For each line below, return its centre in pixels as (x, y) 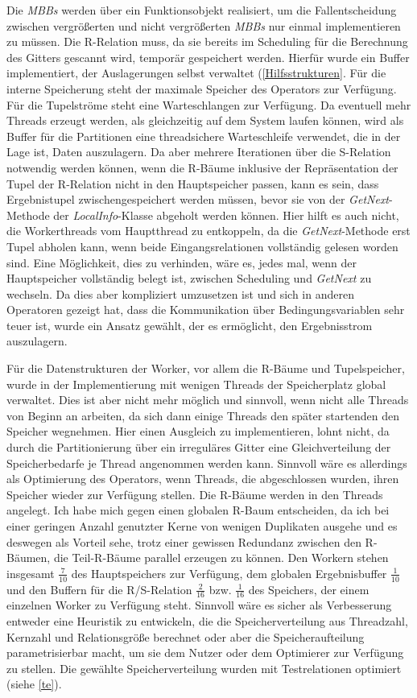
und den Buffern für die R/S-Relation (99, 589)
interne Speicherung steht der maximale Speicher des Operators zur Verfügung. (202, 88)
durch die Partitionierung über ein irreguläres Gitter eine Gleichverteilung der (199, 447)
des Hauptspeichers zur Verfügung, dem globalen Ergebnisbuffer (229, 573)
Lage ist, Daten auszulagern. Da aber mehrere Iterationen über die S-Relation (199, 152)
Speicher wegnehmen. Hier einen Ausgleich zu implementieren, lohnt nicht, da (198, 431)
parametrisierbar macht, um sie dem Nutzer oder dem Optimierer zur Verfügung (205, 653)
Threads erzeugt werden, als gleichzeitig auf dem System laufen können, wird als (205, 120)
